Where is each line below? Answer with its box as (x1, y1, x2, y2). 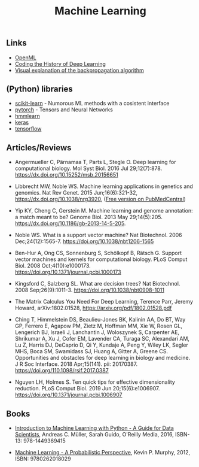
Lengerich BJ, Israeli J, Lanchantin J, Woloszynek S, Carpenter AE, (14, 329, 180, 336)
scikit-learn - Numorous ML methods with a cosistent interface (14, 100, 170, 107)
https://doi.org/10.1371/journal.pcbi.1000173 (14, 268, 121, 276)
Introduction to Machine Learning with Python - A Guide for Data (14, 424, 174, 432)
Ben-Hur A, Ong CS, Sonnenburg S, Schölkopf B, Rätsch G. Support (14, 250, 182, 257)
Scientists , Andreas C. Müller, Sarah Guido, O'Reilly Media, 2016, (14, 431, 174, 438)
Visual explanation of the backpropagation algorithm (14, 66, 145, 74)
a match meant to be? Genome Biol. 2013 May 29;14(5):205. (14, 214, 163, 221)
